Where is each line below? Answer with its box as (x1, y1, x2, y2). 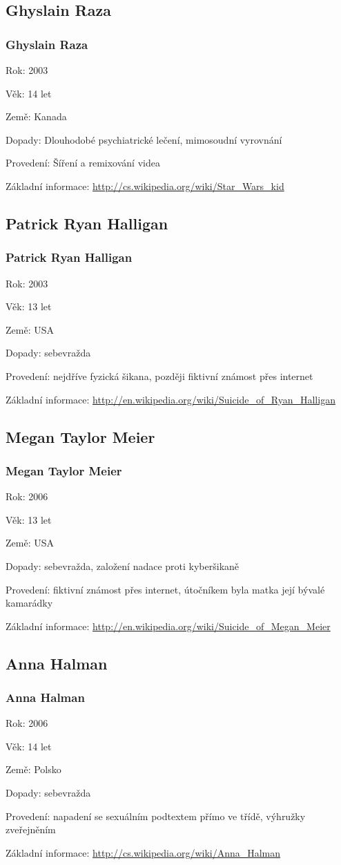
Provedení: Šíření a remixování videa (6, 155, 160, 170)
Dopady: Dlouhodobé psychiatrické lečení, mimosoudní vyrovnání (6, 132, 282, 146)
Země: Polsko (6, 762, 61, 777)
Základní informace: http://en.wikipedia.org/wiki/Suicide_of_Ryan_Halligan (6, 392, 335, 406)
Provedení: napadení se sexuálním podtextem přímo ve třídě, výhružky (6, 808, 306, 823)
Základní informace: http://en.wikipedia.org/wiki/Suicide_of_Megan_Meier (6, 618, 331, 633)
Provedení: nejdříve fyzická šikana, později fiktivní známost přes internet (6, 368, 313, 383)
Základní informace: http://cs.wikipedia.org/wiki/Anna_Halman (6, 845, 281, 859)
